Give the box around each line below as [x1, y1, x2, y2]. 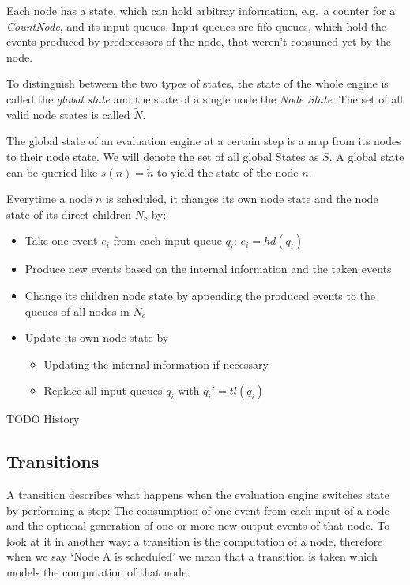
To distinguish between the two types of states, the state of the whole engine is [6, 75, 389, 92]
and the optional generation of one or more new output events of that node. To [6, 517, 390, 534]
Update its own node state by [24, 329, 169, 346]
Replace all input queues [43, 382, 163, 399]
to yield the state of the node [156, 163, 299, 180]
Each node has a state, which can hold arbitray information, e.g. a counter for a [6, 2, 396, 18]
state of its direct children [6, 205, 132, 222]
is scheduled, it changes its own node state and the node [106, 190, 378, 207]
